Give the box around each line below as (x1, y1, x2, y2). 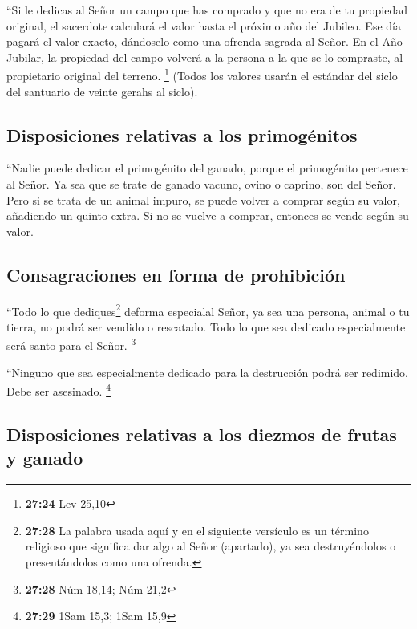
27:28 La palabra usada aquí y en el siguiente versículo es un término (25, 521, 369, 538)
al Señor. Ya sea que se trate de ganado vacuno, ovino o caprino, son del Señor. (6, 176, 396, 193)
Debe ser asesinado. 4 (6, 380, 111, 399)
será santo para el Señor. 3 (6, 335, 136, 354)
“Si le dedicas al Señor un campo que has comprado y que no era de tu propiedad (6, 2, 408, 18)
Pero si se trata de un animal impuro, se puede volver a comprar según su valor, (6, 191, 400, 208)
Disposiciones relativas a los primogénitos (6, 122, 358, 147)
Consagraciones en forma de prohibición (6, 262, 346, 286)
